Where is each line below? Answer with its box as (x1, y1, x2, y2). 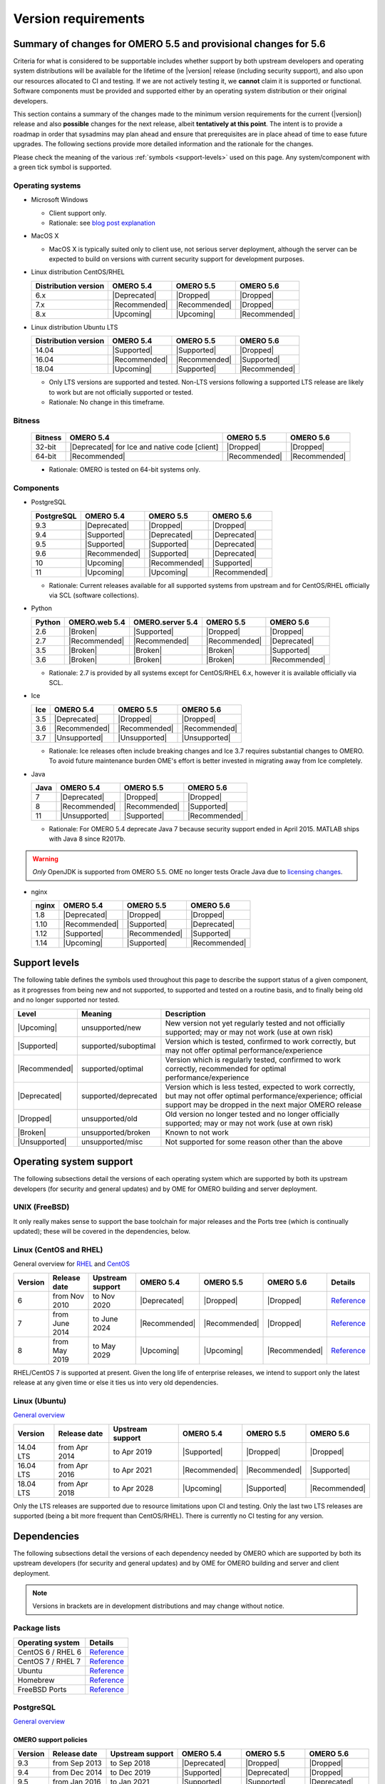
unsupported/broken (81, 1127, 151, 1137)
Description (165, 1008, 206, 1018)
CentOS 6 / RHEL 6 (17, 1647, 82, 1657)
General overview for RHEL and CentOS (13, 1260, 130, 1268)
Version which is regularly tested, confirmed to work (165, 1055, 342, 1065)
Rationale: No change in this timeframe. (48, 398, 165, 407)
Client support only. (48, 208, 107, 217)
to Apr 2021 (113, 1465, 153, 1475)
